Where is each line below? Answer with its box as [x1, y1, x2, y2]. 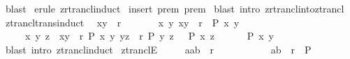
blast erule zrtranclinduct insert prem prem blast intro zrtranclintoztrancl [5, 1, 344, 15]
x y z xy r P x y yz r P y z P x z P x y [24, 28, 274, 43]
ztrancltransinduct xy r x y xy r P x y [5, 15, 240, 29]
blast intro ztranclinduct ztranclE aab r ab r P [5, 42, 312, 56]
